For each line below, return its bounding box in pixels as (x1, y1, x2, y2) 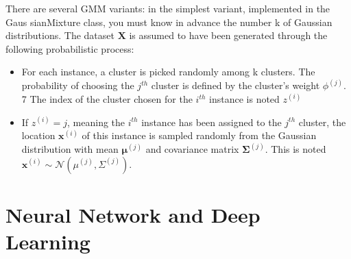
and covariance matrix (145, 142, 239, 156)
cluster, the (298, 114, 346, 129)
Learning (5, 227, 90, 256)
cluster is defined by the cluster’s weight (151, 78, 320, 92)
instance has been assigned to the (141, 114, 282, 129)
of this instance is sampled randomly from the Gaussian (82, 128, 317, 143)
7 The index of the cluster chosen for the (21, 92, 193, 106)
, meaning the (67, 114, 125, 129)
